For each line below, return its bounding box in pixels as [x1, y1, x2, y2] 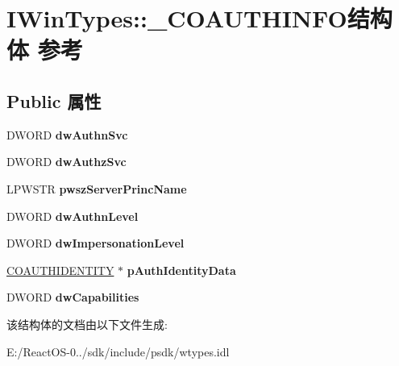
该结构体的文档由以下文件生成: [6, 315, 168, 332]
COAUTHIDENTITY [6, 261, 114, 278]
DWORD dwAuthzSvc [6, 153, 127, 170]
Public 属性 [6, 88, 102, 113]
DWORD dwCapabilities [6, 289, 139, 306]
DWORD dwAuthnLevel [6, 207, 139, 224]
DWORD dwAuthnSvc [6, 126, 128, 143]
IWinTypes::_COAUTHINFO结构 [6, 2, 393, 35]
